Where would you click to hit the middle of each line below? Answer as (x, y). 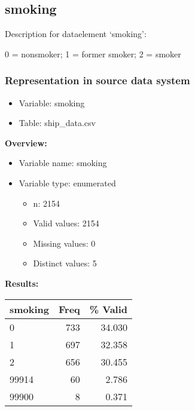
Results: (22, 283)
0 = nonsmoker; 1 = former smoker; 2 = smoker (93, 53)
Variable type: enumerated (67, 183)
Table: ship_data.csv (57, 123)
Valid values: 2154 (66, 223)
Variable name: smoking (63, 163)
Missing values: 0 (64, 243)
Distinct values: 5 (65, 263)
